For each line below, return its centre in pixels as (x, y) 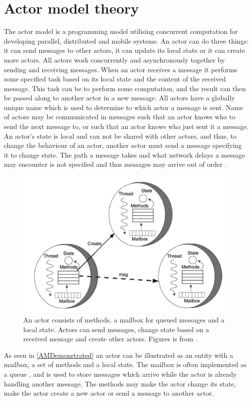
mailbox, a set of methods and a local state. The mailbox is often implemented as (126, 364)
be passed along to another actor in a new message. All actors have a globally (119, 98)
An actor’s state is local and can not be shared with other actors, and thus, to (120, 136)
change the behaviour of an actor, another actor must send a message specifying (123, 145)
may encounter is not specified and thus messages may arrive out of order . (115, 164)
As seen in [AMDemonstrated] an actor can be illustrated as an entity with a (119, 355)
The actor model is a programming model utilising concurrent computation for (121, 31)
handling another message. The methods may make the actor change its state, (120, 383)
